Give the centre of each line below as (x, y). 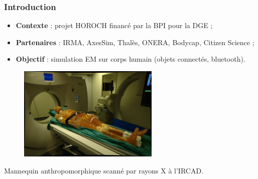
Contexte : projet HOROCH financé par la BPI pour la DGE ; (114, 25)
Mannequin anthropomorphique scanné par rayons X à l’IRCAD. (104, 170)
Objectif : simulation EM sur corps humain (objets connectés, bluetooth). (131, 59)
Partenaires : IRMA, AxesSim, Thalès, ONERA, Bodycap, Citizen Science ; (135, 42)
